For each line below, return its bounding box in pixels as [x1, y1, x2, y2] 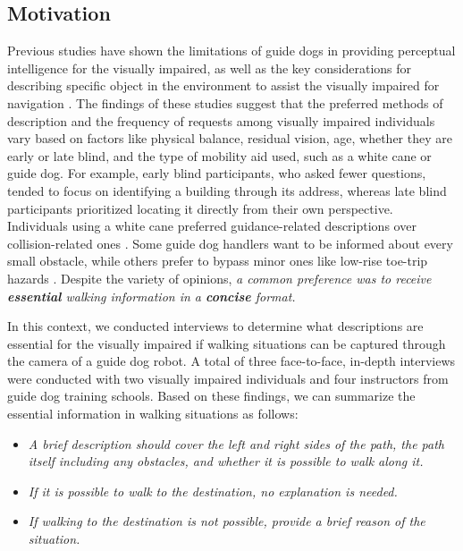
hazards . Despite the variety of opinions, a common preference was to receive [7, 268, 432, 287]
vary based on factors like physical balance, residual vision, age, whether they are [7, 129, 452, 148]
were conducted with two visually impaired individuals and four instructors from [7, 369, 449, 387]
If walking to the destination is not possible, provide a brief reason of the [28, 512, 425, 530]
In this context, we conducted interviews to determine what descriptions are [7, 317, 424, 335]
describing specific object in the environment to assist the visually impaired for [7, 76, 440, 95]
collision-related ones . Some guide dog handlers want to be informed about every [7, 233, 453, 252]
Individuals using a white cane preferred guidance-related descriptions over [7, 216, 417, 235]
